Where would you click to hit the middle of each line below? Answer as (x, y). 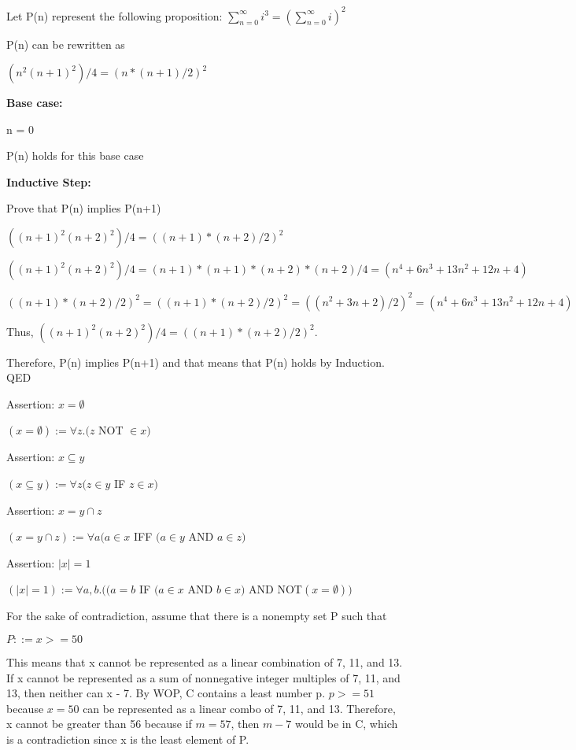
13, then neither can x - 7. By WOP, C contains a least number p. (166, 693)
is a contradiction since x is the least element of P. (128, 739)
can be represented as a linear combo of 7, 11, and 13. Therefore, (239, 708)
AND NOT (275, 589)
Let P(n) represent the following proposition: (114, 15)
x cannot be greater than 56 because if (99, 724)
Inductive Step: (49, 181)
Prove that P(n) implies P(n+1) (84, 208)
